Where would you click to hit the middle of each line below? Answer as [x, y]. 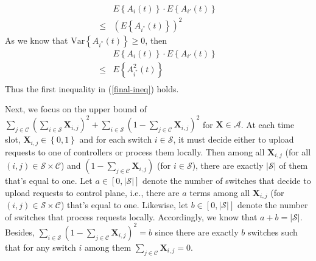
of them [293, 165]
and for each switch [116, 139]
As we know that [37, 40]
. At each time [268, 124]
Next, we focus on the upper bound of [76, 109]
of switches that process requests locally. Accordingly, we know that [131, 216]
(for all [298, 151]
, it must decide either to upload [233, 139]
